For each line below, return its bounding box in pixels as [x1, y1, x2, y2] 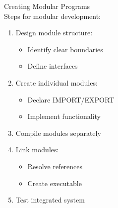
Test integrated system [15, 195, 85, 205]
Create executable [27, 178, 82, 188]
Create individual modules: [15, 77, 98, 88]
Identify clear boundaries [27, 44, 103, 54]
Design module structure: [15, 27, 93, 38]
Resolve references [27, 161, 83, 171]
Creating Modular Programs [4, 1, 90, 11]
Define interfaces [27, 61, 78, 71]
